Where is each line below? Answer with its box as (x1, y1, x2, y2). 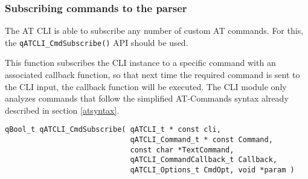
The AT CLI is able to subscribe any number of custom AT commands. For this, (5, 24, 304, 37)
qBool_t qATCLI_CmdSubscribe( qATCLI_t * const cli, (5, 125, 221, 134)
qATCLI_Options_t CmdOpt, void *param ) (130, 166, 295, 175)
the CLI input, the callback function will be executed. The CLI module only (5, 80, 287, 93)
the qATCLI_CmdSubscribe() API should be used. (5, 36, 188, 48)
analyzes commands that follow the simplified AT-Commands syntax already (5, 92, 289, 105)
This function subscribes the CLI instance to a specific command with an (5, 56, 276, 69)
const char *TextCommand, (130, 145, 234, 154)
